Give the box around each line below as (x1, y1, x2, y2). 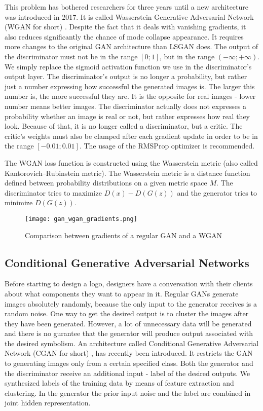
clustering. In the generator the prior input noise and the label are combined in (5, 387, 251, 398)
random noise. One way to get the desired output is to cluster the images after (5, 308, 249, 319)
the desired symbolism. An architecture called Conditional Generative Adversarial (5, 338, 259, 348)
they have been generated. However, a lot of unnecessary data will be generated (5, 318, 252, 328)
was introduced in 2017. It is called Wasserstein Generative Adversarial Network (5, 11, 254, 22)
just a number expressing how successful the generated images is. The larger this (5, 81, 255, 91)
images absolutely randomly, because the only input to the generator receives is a (5, 298, 257, 309)
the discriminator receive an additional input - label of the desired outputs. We (5, 367, 250, 378)
